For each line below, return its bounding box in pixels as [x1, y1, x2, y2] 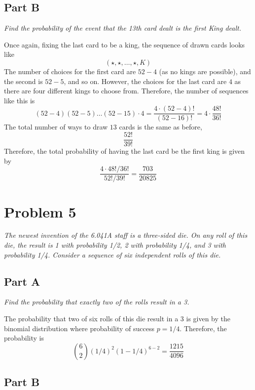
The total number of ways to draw [4, 122, 108, 132]
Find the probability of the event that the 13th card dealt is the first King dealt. [4, 23, 241, 33]
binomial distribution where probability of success [4, 323, 154, 333]
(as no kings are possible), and [159, 66, 251, 76]
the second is [4, 76, 43, 86]
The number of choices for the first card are [4, 66, 136, 76]
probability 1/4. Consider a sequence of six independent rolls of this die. [4, 249, 221, 260]
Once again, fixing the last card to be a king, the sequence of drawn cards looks [4, 39, 245, 49]
